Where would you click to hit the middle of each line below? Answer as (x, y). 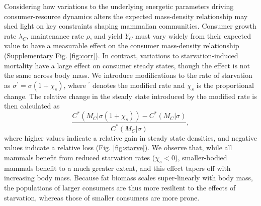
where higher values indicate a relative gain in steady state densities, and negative (130, 137)
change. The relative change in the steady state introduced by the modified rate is (130, 96)
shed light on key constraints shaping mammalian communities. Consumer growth (130, 26)
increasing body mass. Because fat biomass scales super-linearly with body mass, (129, 178)
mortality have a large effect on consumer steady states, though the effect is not (127, 65)
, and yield (106, 35)
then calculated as (32, 106)
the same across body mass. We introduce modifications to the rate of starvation (128, 75)
